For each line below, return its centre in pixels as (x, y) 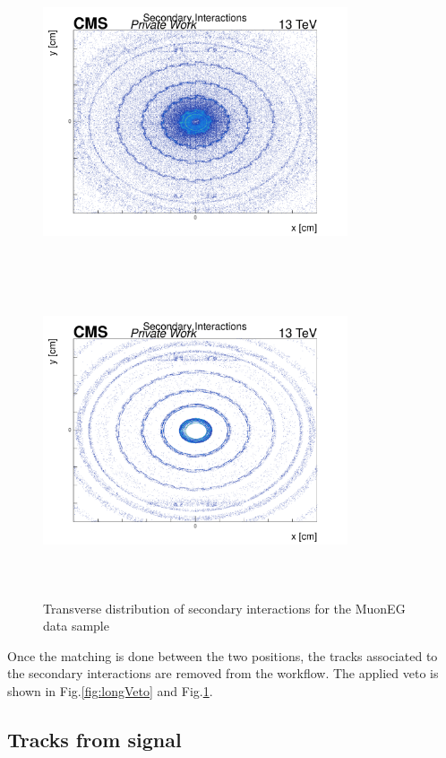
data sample (76, 626)
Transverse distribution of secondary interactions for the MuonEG (224, 608)
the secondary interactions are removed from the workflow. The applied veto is (223, 673)
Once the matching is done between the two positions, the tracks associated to (223, 655)
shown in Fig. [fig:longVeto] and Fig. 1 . (110, 690)
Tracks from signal (94, 739)
